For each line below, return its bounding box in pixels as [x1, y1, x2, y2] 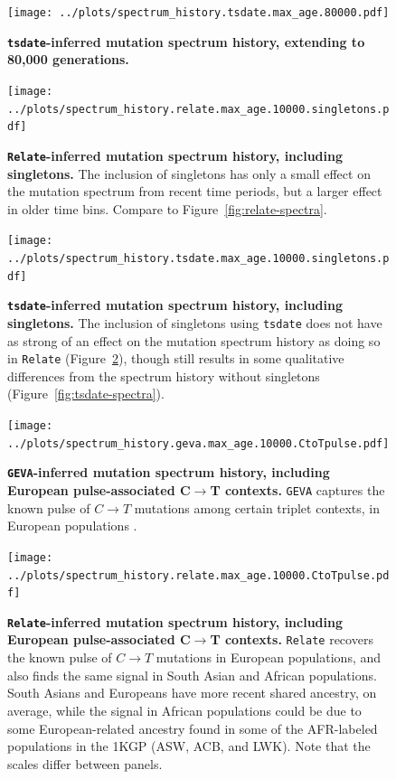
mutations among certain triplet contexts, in [134, 498, 381, 517]
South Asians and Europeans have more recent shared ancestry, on [7, 683, 377, 702]
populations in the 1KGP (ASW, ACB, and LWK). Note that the [7, 737, 371, 756]
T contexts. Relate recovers [210, 630, 373, 649]
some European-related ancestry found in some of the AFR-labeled [7, 718, 378, 737]
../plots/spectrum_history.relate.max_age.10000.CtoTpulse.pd [7, 568, 390, 582]
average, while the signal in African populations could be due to [7, 700, 362, 719]
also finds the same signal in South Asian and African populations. [7, 665, 377, 684]
